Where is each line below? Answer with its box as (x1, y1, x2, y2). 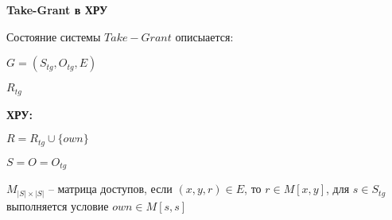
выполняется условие (6, 197, 109, 214)
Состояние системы (6, 28, 101, 44)
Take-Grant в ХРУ (6, 2, 108, 17)
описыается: (175, 28, 234, 44)
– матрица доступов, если (48, 180, 173, 197)
